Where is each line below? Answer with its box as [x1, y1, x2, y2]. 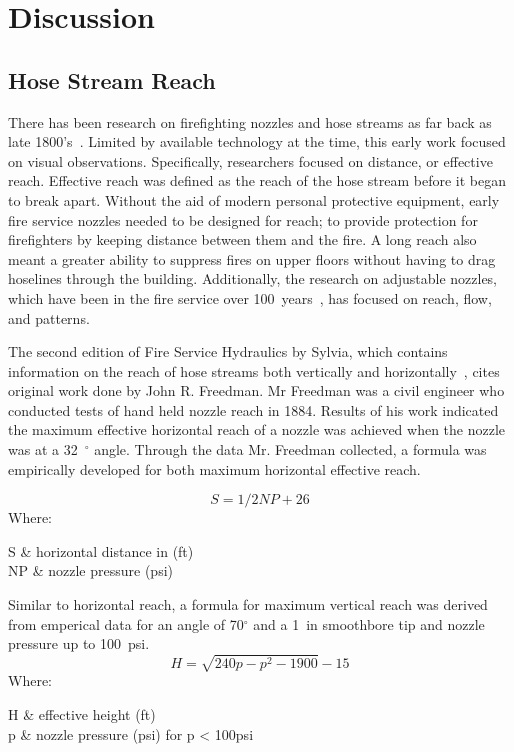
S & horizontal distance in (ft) [8, 540, 194, 561]
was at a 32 [8, 439, 78, 460]
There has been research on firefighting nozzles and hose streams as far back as [8, 111, 492, 132]
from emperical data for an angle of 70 [8, 613, 244, 634]
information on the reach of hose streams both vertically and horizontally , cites [8, 360, 500, 381]
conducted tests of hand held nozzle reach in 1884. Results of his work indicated [8, 399, 499, 420]
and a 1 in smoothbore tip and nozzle [253, 613, 485, 634]
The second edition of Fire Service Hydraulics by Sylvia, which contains [8, 341, 448, 362]
